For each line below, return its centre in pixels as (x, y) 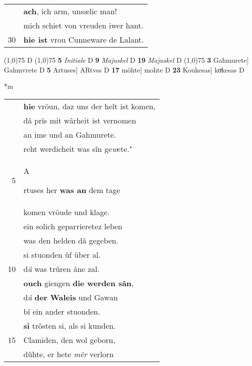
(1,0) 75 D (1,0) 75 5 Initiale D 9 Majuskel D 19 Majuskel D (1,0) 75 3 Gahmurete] (126, 60)
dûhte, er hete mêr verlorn (69, 354)
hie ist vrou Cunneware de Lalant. (84, 39)
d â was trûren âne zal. (62, 268)
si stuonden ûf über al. (62, 254)
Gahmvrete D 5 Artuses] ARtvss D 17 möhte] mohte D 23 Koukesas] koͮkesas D (124, 69)
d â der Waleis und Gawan (71, 297)
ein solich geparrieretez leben (73, 226)
